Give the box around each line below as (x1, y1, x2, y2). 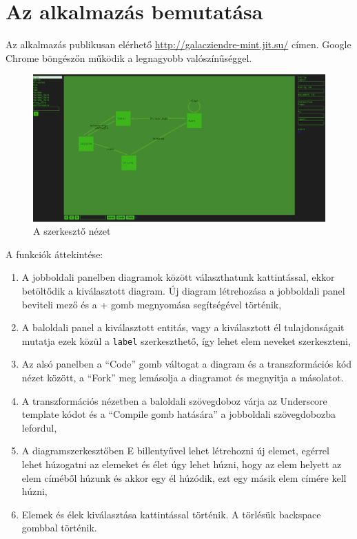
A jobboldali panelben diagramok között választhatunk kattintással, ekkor (21, 270, 335, 284)
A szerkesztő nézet (33, 224, 111, 238)
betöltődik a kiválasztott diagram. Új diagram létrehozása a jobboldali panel (21, 283, 345, 297)
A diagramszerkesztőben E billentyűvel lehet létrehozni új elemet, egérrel (21, 443, 329, 458)
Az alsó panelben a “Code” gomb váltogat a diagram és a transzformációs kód (21, 357, 352, 371)
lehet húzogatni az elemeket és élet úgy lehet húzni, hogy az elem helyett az (21, 456, 342, 471)
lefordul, (21, 420, 57, 434)
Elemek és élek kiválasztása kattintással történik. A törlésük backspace (21, 507, 321, 521)
